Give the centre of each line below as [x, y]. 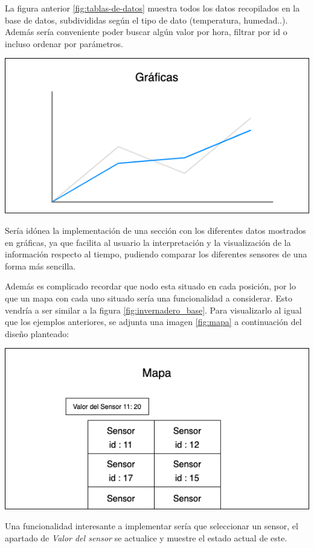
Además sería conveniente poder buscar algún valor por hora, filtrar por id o [146, 32]
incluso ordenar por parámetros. [64, 43]
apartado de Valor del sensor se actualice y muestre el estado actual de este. [146, 537]
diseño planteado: [37, 333]
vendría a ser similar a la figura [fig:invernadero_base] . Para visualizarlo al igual [153, 310]
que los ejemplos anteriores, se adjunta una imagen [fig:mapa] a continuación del [153, 322]
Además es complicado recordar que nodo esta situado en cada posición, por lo [150, 286]
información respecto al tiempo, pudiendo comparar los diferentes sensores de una [156, 254]
